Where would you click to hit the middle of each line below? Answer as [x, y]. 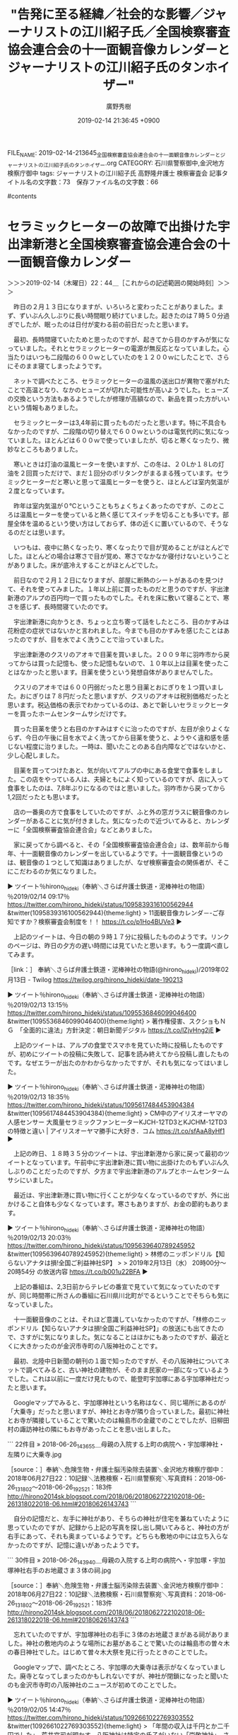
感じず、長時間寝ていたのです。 [65, 607]
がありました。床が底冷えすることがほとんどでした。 [85, 565]
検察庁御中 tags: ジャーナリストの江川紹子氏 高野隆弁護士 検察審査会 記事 [115, 173]
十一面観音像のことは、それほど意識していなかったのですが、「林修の [114, 1319]
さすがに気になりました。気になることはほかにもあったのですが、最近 [121, 1337]
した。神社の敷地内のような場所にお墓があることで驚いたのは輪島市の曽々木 [119, 1643]
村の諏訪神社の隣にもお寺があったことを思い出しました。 [91, 1429]
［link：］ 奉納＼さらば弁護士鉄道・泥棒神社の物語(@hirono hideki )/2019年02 [118, 970]
